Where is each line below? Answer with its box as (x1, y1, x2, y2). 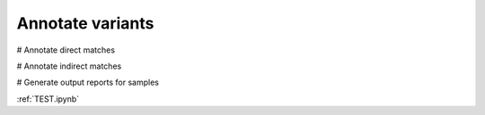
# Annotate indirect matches (16, 61, 122, 71)
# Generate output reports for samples (16, 77, 159, 88)
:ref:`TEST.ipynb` (16, 94, 80, 104)
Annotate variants (16, 13, 154, 33)
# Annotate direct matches (16, 45, 116, 55)
